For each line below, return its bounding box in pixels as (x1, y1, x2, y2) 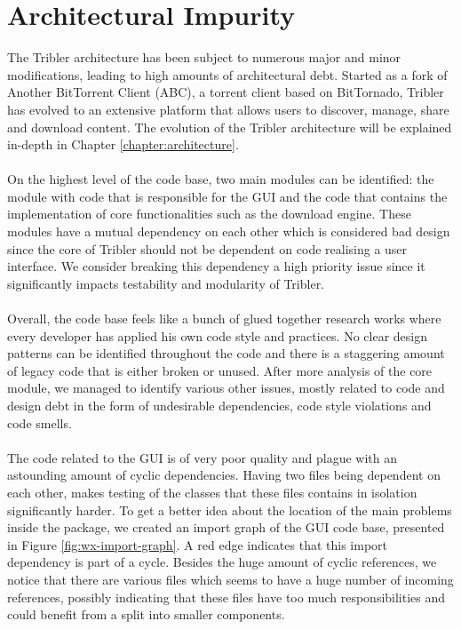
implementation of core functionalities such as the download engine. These (7, 204, 411, 223)
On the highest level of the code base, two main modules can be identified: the (7, 170, 434, 188)
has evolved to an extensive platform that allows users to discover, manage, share (7, 100, 449, 118)
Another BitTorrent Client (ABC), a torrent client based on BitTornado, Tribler (7, 83, 444, 101)
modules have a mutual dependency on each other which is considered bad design (7, 222, 450, 241)
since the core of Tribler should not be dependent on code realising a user (7, 239, 408, 258)
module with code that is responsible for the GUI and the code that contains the (7, 187, 448, 205)
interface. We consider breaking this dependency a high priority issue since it (7, 257, 425, 275)
